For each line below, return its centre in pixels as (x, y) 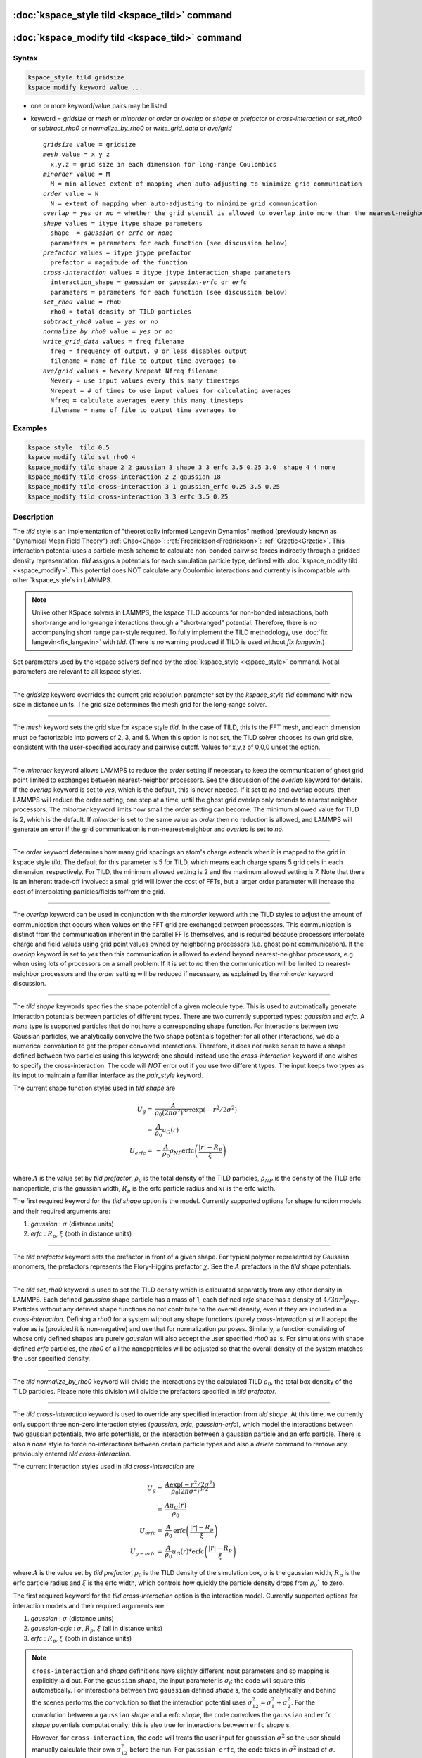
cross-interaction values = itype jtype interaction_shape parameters (167, 272)
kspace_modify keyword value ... (85, 87)
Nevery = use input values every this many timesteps (145, 381)
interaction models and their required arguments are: (89, 1605)
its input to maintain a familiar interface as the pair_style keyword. (108, 1075)
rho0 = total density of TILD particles (121, 312)
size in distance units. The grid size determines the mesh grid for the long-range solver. (140, 704)
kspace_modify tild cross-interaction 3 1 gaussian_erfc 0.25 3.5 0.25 (154, 487)
